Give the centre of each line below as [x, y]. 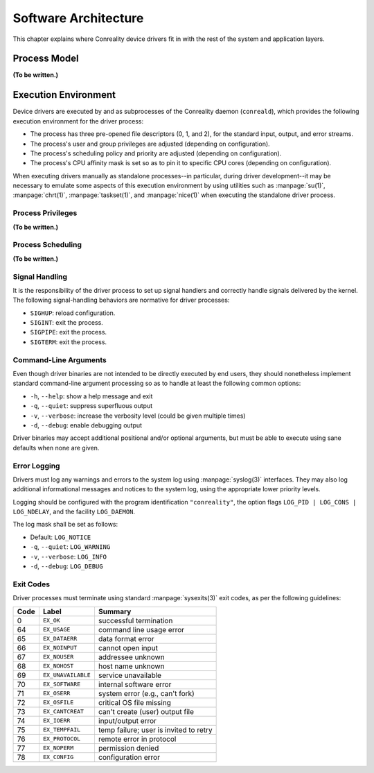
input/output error [127, 720]
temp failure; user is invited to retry [155, 730]
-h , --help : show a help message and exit [91, 396]
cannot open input [128, 647]
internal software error [135, 684]
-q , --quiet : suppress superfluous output [91, 406]
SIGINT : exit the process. [66, 323]
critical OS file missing [134, 702]
